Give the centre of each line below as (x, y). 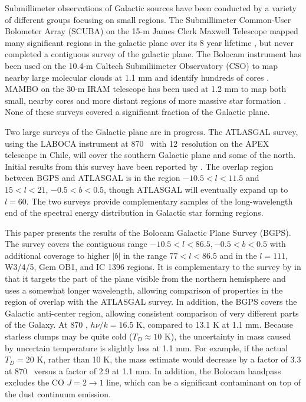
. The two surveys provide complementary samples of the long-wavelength (159, 201)
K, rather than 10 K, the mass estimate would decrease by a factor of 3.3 (169, 359)
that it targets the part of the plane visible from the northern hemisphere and (145, 279)
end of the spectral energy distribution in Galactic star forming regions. (134, 212)
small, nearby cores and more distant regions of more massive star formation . (146, 100)
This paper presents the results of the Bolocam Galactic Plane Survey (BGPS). (148, 232)
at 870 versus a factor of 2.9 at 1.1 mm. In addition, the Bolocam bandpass (143, 370)
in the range (145, 255)
